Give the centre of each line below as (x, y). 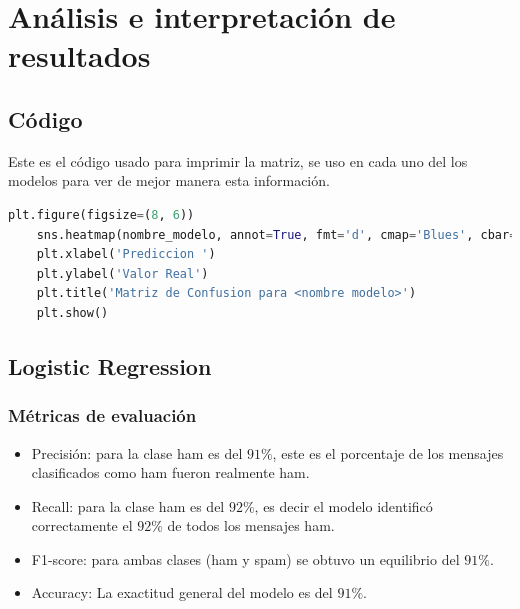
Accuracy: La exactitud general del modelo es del (182, 592)
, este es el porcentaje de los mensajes (388, 452)
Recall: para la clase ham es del (128, 505)
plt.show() (72, 312)
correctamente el (82, 525)
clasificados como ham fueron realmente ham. (170, 472)
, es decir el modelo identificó (343, 505)
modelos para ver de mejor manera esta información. (169, 180)
